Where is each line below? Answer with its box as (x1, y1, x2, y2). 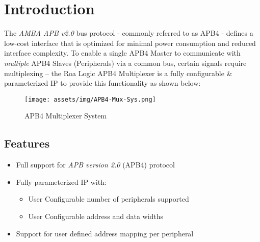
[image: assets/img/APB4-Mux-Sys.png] (24, 95, 156, 103)
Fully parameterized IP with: (16, 176, 107, 187)
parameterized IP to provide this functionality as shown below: (4, 78, 201, 88)
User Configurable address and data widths (28, 210, 164, 221)
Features (4, 135, 50, 151)
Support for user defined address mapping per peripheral (16, 228, 194, 238)
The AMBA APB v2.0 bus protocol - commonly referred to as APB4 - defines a (4, 28, 253, 38)
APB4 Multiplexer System (24, 110, 107, 121)
